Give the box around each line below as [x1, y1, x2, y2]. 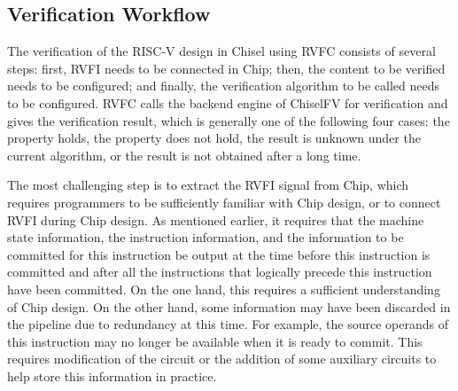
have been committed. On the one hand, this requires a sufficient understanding [7, 279, 440, 298]
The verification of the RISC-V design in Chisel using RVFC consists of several [7, 42, 436, 60]
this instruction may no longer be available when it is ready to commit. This [7, 332, 423, 350]
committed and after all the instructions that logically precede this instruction [7, 262, 432, 281]
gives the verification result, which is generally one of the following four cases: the [7, 111, 450, 129]
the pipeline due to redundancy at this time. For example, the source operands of [7, 315, 448, 333]
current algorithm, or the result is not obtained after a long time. [7, 145, 361, 164]
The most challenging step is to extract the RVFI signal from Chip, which [7, 176, 409, 194]
